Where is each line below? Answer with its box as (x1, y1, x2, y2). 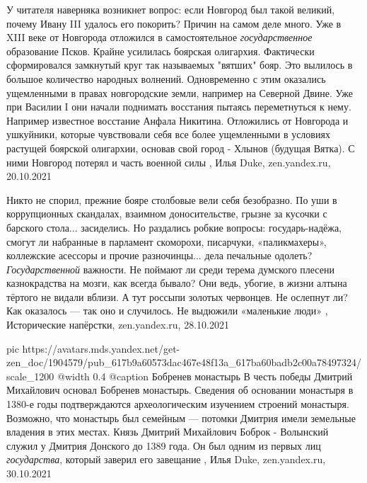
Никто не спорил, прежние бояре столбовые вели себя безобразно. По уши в (6, 192, 337, 207)
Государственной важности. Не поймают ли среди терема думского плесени (6, 261, 334, 276)
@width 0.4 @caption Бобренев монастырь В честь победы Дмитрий (57, 368, 353, 383)
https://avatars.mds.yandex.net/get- (22, 341, 180, 356)
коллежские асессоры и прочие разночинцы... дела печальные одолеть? (6, 248, 313, 263)
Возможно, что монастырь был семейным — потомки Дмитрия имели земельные (6, 410, 356, 425)
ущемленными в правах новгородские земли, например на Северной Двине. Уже (6, 85, 353, 100)
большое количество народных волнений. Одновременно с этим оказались (6, 71, 326, 86)
